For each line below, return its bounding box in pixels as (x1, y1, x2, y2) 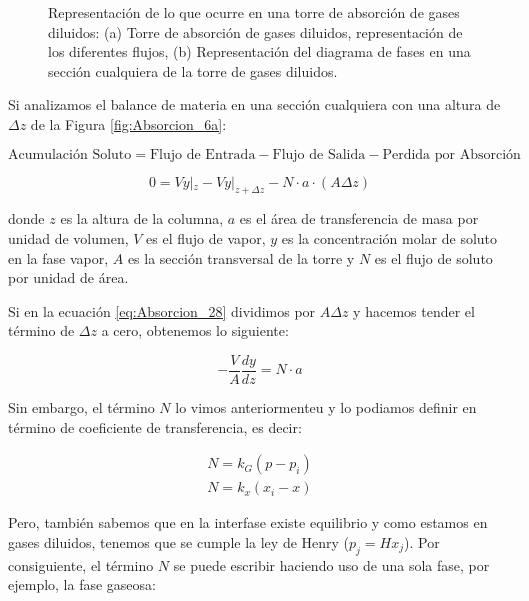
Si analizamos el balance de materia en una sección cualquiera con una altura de (8, 94, 501, 115)
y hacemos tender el (353, 300, 475, 321)
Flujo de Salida (272, 147, 366, 162)
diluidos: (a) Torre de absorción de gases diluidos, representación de (48, 21, 463, 42)
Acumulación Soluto (8, 147, 132, 162)
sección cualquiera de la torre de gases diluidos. (48, 60, 338, 81)
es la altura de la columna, (60, 208, 224, 229)
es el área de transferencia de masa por (239, 208, 479, 229)
